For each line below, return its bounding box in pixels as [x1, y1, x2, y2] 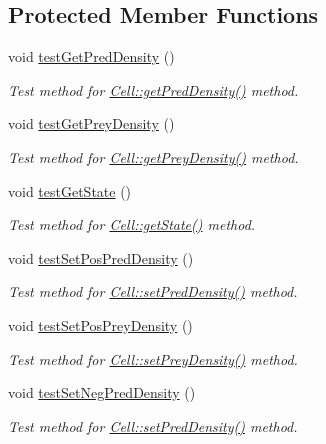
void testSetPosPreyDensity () [8, 314, 193, 335]
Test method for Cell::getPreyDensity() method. [8, 146, 299, 167]
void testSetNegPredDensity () [8, 382, 196, 403]
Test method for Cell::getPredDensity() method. [8, 79, 299, 100]
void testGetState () [8, 180, 132, 201]
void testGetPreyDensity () [8, 113, 175, 134]
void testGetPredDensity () [8, 46, 175, 67]
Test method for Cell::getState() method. [8, 214, 256, 235]
